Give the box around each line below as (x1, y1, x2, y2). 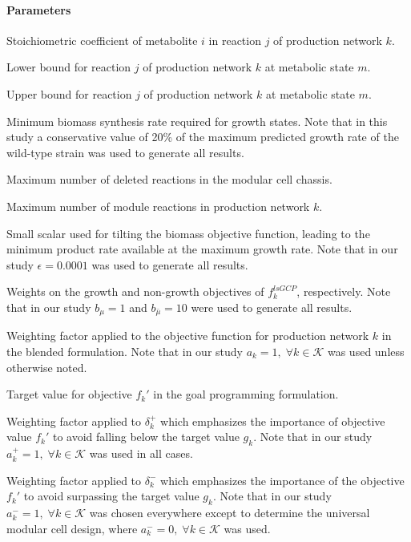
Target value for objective (6, 386, 132, 402)
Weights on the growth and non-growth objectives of (6, 283, 264, 300)
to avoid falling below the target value (52, 428, 240, 445)
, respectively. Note (296, 283, 391, 300)
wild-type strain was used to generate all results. (6, 144, 244, 160)
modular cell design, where (6, 520, 138, 536)
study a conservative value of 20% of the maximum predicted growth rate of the (6, 128, 399, 145)
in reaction (208, 31, 261, 48)
